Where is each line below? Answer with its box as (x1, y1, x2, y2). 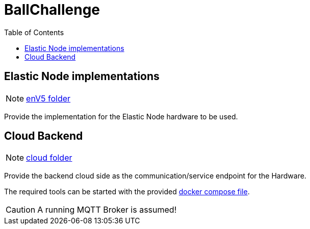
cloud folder (26, 152, 72, 163)
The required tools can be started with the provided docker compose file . (4, 187, 250, 196)
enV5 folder (26, 93, 71, 104)
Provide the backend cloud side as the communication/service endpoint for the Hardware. (4, 171, 306, 181)
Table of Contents (4, 28, 64, 37)
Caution (6, 205, 36, 215)
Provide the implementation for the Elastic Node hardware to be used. (4, 112, 238, 121)
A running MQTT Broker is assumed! (37, 205, 177, 215)
